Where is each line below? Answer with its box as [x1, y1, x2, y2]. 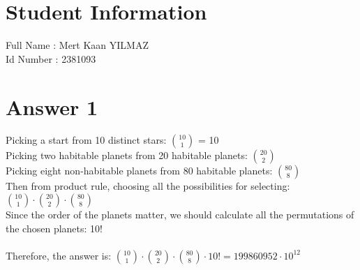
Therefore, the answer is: [6, 248, 112, 262]
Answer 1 [6, 92, 98, 121]
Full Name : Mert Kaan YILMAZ [6, 38, 149, 52]
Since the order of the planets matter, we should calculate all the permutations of [6, 207, 354, 222]
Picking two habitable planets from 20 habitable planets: [6, 148, 248, 163]
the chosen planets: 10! [6, 220, 103, 235]
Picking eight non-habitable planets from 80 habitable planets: [6, 163, 273, 178]
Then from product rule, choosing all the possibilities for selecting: [6, 179, 290, 193]
